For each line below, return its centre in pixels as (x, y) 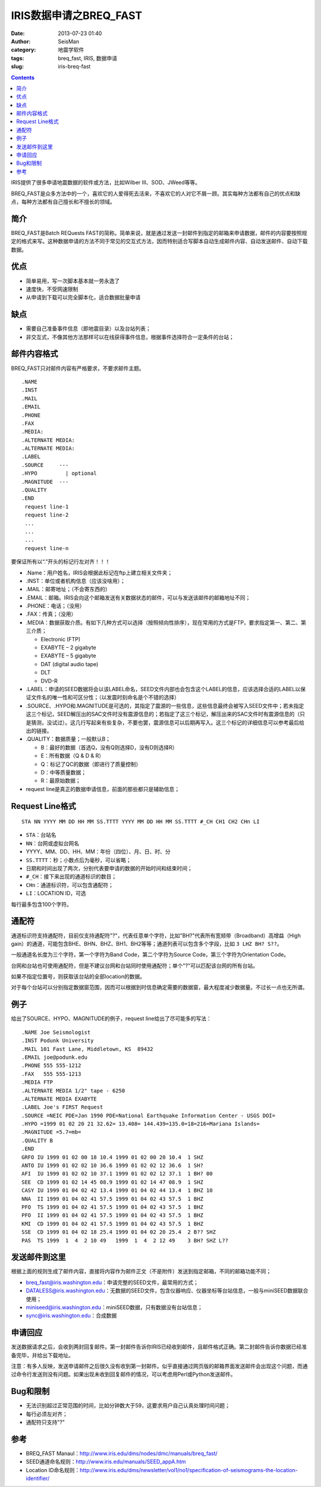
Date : (18, 33)
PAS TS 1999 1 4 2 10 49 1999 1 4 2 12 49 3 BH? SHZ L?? (125, 1240)
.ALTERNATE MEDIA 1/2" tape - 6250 (73, 1091)
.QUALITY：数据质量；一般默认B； (68, 739)
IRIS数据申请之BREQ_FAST (77, 15)
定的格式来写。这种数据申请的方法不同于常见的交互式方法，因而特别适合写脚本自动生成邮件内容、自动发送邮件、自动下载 (159, 241)
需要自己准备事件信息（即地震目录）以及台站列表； (88, 329)
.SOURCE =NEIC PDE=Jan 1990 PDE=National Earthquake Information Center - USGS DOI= (149, 1116)
